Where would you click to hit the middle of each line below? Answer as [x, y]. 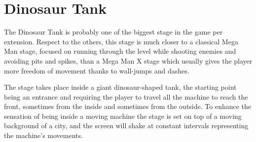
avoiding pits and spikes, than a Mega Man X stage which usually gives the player [128, 60]
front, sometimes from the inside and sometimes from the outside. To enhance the [128, 106]
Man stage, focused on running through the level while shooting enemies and [120, 51]
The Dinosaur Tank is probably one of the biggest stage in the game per [113, 32]
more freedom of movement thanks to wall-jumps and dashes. [97, 70]
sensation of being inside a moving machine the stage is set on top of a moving [123, 116]
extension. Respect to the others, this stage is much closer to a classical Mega [121, 41]
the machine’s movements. [43, 135]
